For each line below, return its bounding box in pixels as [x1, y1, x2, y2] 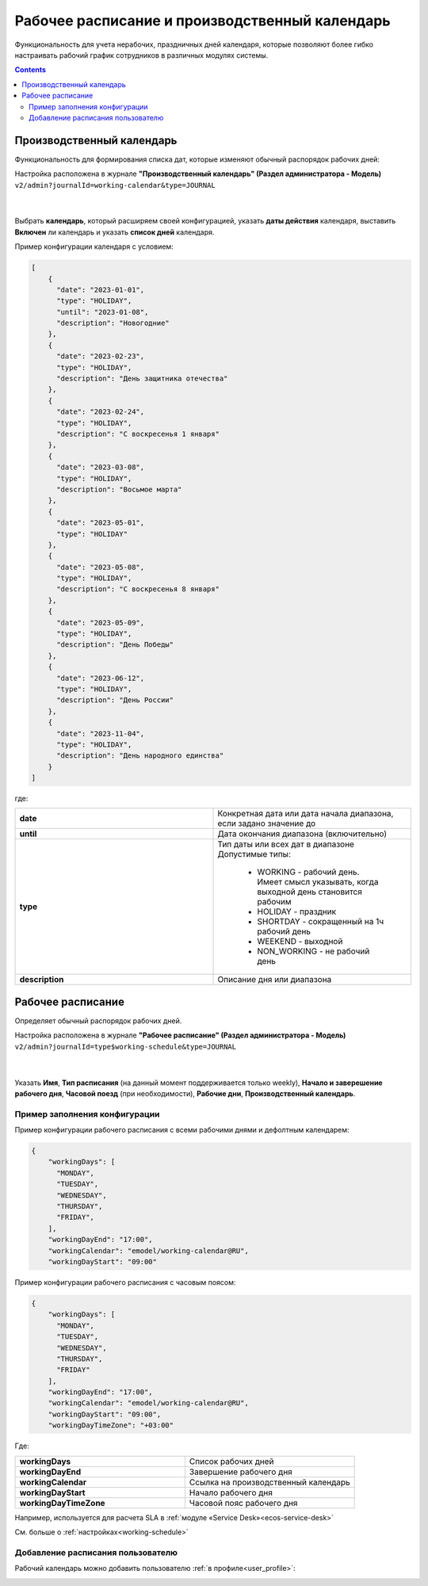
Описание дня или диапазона [217, 974, 332, 985]
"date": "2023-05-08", [56, 563, 145, 571]
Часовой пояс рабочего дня [189, 1497, 298, 1508]
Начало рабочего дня [189, 1487, 273, 1498]
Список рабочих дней [189, 1455, 274, 1466]
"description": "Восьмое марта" [56, 484, 182, 494]
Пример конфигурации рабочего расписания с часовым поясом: [14, 1277, 236, 1287]
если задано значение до [217, 818, 316, 829]
